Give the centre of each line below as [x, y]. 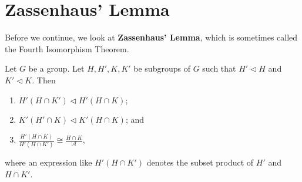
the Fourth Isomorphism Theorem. [67, 48]
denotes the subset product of [200, 162]
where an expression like [48, 162]
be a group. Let [56, 68]
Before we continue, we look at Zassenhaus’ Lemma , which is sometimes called [151, 37]
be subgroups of [162, 68]
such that [219, 68]
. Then [44, 80]
